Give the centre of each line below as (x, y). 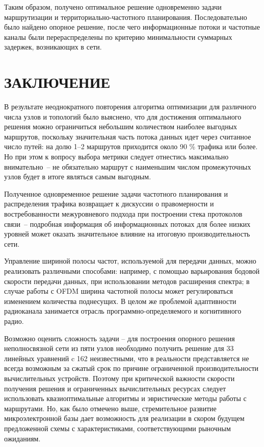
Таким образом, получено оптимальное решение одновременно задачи (113, 7)
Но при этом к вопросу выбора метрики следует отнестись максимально (116, 157)
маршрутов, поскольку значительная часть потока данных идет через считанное (128, 136)
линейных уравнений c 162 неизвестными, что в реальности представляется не (127, 358)
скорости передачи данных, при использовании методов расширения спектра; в (127, 281)
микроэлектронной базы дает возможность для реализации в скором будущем (124, 418)
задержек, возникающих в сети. (53, 47)
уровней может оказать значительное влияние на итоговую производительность (127, 234)
